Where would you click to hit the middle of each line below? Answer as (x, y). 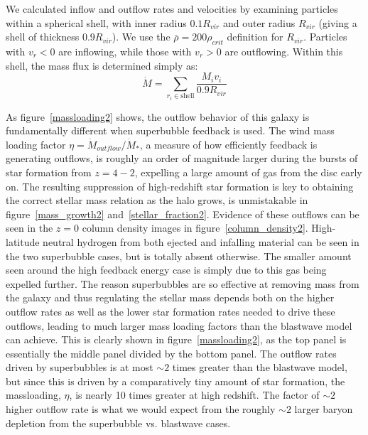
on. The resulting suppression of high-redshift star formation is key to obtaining (180, 186)
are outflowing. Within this (284, 51)
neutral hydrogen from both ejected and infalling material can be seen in (201, 241)
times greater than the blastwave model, (260, 367)
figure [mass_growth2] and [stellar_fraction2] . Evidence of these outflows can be (183, 214)
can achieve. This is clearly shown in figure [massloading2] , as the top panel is (176, 339)
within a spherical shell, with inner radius (96, 22)
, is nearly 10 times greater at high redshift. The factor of (194, 395)
